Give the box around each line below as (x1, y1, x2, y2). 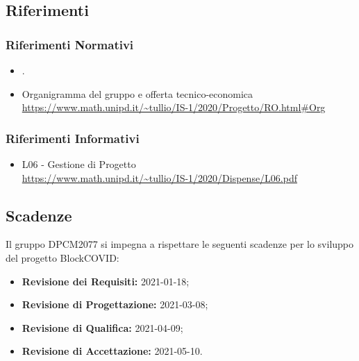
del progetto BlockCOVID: (6, 250, 119, 265)
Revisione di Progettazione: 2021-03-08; (22, 297, 208, 312)
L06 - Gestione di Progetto (22, 157, 136, 171)
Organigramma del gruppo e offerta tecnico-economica (22, 86, 253, 101)
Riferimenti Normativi (6, 35, 134, 53)
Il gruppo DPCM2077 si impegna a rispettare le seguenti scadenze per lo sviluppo (6, 237, 354, 251)
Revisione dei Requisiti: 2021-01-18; (22, 274, 190, 288)
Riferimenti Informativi (6, 129, 140, 146)
